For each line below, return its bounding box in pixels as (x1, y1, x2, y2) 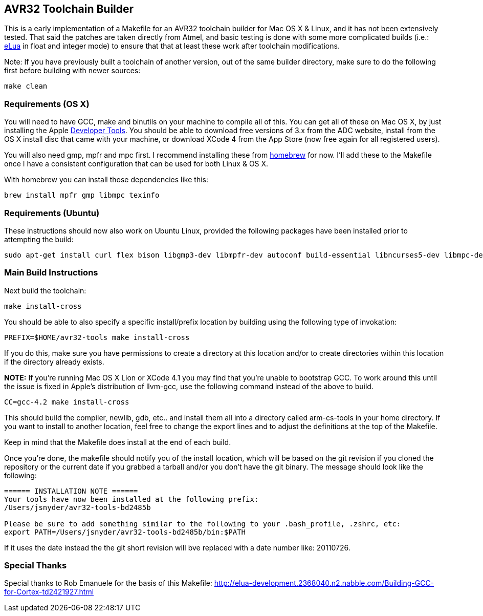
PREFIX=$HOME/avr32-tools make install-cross (4, 333, 190, 342)
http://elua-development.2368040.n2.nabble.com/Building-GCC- (214, 579, 434, 588)
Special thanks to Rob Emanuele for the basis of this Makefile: (4, 579, 212, 588)
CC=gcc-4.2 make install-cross (4, 397, 129, 406)
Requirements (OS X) (4, 98, 90, 109)
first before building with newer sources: (4, 66, 141, 75)
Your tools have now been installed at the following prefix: (4, 495, 259, 503)
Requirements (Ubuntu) (4, 207, 100, 218)
